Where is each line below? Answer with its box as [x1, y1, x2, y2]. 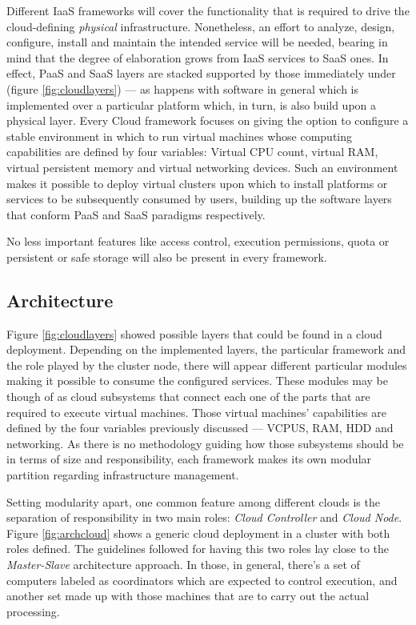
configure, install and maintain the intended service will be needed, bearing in [6, 34, 388, 50]
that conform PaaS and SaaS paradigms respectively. [6, 206, 266, 222]
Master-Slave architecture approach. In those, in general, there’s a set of [6, 556, 360, 573]
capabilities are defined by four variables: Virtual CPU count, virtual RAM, [6, 143, 378, 160]
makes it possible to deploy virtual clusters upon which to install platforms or [6, 174, 388, 191]
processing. [6, 603, 60, 619]
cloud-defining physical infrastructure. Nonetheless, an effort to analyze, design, [6, 18, 395, 34]
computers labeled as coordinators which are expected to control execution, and [6, 571, 398, 588]
